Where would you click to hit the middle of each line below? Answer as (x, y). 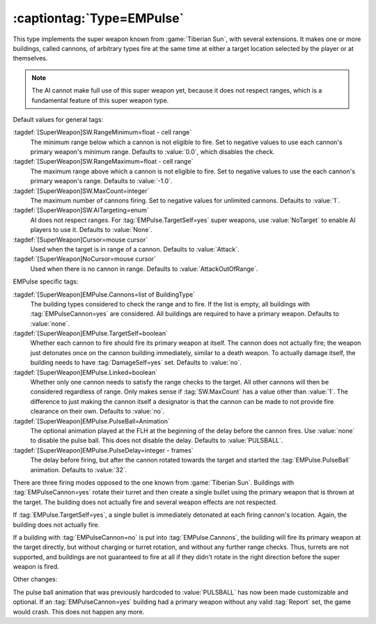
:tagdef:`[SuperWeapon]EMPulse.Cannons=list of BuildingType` (104, 294)
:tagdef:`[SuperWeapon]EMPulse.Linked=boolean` (85, 372)
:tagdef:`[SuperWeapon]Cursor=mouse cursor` (80, 240)
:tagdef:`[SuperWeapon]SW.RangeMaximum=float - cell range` (103, 162)
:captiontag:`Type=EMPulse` (99, 18)
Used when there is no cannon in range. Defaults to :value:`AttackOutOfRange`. (144, 269)
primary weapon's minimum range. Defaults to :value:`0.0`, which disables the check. (152, 152)
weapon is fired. (36, 567)
